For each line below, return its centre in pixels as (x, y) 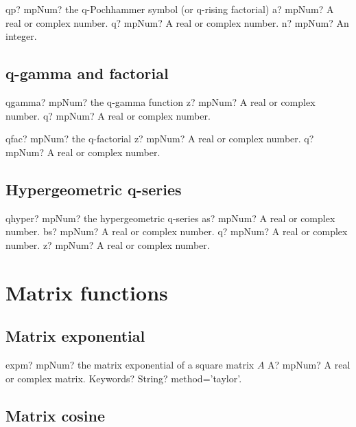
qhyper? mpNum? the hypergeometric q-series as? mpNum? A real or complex (170, 218)
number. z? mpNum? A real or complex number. (108, 244)
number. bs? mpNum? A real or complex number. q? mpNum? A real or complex (177, 231)
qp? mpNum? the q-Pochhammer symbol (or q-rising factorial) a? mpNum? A (170, 9)
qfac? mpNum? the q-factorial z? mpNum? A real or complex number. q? (160, 139)
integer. (21, 36)
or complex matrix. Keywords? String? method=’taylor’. (124, 378)
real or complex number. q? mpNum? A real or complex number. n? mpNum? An (177, 22)
